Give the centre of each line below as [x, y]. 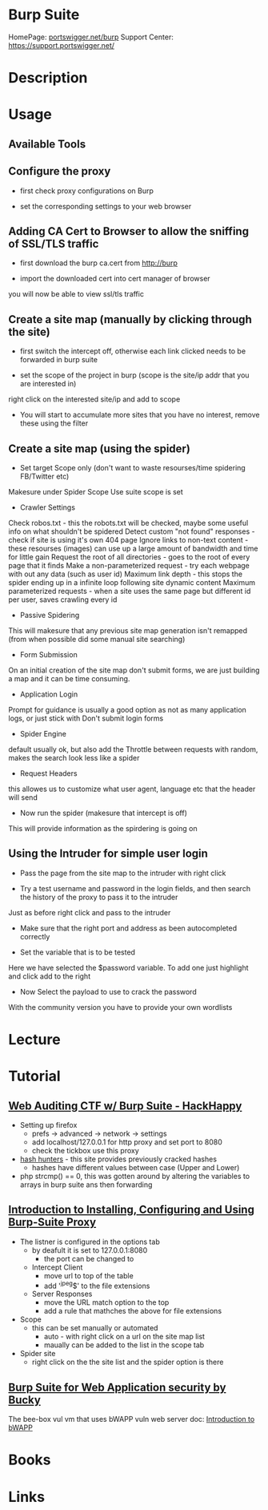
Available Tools [47, 144]
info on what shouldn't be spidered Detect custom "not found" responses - [132, 531]
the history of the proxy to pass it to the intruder [99, 897]
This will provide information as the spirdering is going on [103, 828]
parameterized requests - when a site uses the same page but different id [130, 591]
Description [48, 78]
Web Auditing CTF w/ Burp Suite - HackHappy [125, 1106]
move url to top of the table [88, 1275]
